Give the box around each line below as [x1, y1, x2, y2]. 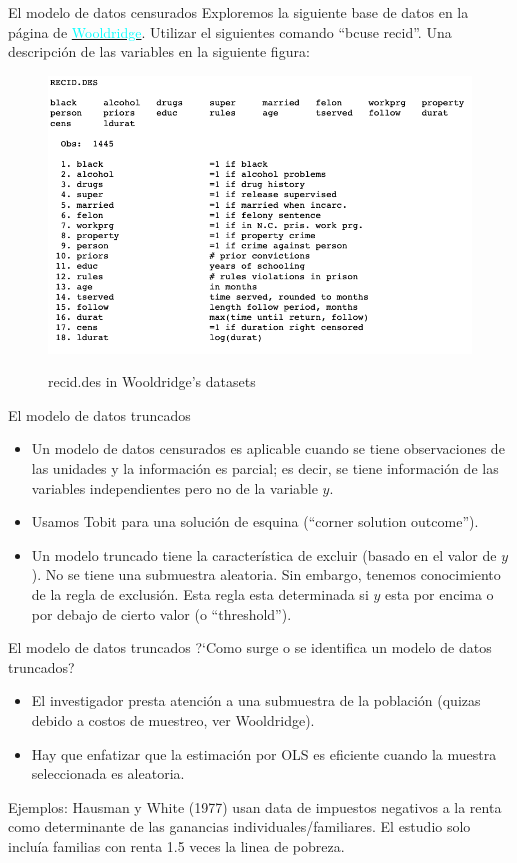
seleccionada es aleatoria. [31, 763, 185, 784]
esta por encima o [384, 583, 494, 604]
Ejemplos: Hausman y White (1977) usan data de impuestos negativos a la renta [8, 796, 502, 817]
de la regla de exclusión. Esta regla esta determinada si [31, 583, 369, 604]
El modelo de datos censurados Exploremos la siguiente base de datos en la [8, 2, 469, 22]
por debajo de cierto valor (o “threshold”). [31, 603, 292, 624]
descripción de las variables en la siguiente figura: [8, 41, 310, 62]
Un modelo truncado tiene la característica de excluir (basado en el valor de [31, 544, 497, 565]
